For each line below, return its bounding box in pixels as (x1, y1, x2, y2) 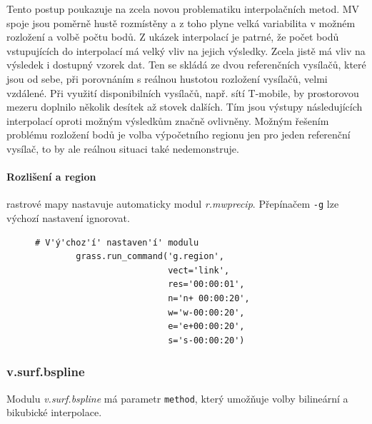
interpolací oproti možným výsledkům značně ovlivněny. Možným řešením (6, 113, 329, 128)
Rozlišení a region (6, 169, 96, 184)
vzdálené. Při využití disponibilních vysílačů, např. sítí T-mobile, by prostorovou (6, 85, 359, 100)
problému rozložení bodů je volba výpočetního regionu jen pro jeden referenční (6, 127, 351, 142)
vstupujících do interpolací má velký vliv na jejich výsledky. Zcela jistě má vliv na (6, 43, 366, 58)
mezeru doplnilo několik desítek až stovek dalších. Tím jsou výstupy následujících (6, 99, 363, 114)
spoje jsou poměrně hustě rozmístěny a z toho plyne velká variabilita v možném (6, 15, 356, 30)
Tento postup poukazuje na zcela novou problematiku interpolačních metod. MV (6, 1, 360, 16)
